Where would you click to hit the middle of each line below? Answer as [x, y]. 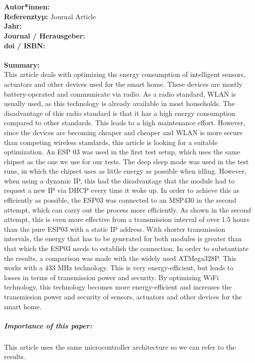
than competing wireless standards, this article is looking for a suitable [111, 142]
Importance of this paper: [48, 325]
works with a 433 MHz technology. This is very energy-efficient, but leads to [119, 268]
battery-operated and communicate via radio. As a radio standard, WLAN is [120, 93]
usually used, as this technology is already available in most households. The [119, 103]
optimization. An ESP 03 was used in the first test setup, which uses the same [122, 152]
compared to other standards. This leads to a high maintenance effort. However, [125, 123]
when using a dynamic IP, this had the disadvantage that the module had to [119, 180]
